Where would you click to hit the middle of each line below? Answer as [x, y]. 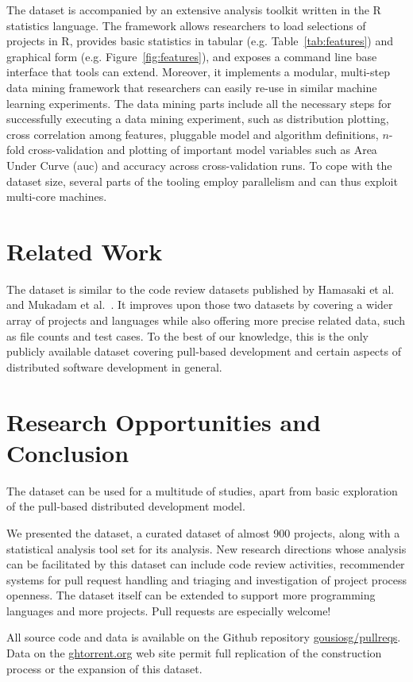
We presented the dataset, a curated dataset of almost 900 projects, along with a [203, 532]
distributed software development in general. [114, 366]
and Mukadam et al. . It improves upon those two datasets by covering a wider [200, 304]
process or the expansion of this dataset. [104, 668]
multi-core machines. [57, 197]
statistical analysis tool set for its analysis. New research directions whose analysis [206, 548]
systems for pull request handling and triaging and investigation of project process [206, 579]
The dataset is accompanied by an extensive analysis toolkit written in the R [194, 10]
